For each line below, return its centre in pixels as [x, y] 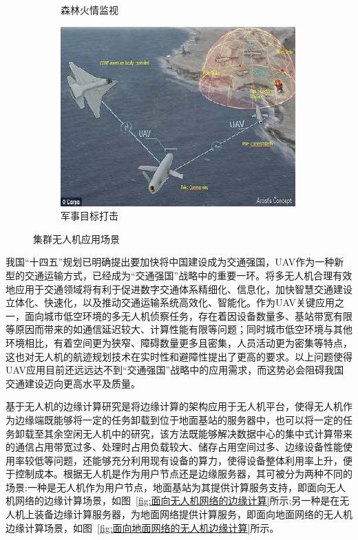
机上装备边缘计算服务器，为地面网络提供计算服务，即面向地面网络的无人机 [183, 514]
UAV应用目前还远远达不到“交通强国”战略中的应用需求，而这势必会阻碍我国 [175, 370]
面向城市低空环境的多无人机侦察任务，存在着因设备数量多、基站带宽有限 [188, 315]
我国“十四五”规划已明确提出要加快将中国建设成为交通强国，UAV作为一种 [170, 262]
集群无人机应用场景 [76, 238]
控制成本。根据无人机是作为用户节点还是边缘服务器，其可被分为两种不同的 [183, 474]
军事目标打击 [89, 216]
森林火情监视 [89, 10]
